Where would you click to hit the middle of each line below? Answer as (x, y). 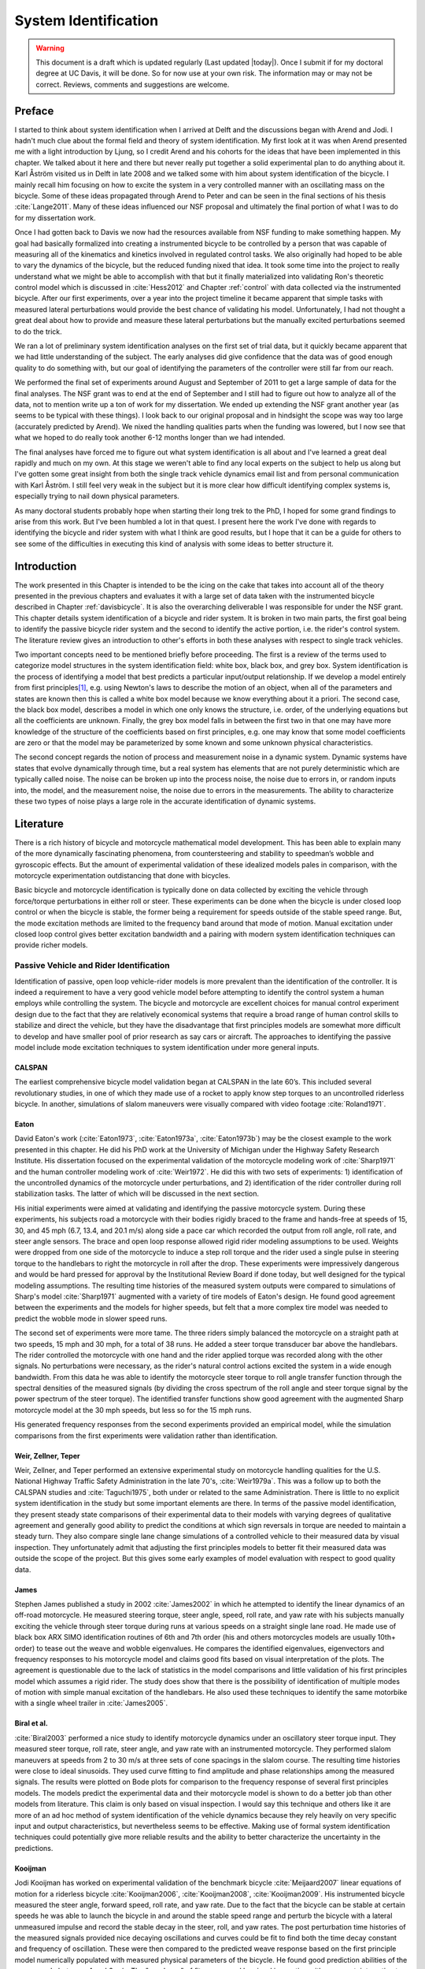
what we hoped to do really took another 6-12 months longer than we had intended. (150, 438)
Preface (34, 111)
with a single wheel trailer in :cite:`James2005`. (91, 1703)
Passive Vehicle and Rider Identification (92, 966)
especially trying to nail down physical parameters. (97, 496)
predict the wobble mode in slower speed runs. (91, 1318)
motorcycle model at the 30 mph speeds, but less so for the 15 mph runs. (133, 1410)
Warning (50, 48)
